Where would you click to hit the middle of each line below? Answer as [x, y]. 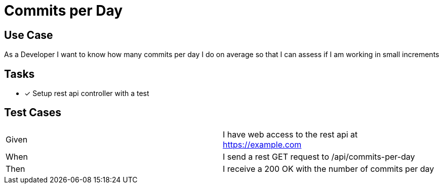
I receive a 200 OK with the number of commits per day [329, 169]
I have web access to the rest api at [290, 134]
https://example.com [262, 144]
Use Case [29, 35]
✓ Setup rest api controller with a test [87, 93]
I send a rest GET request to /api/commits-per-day [319, 156]
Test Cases [33, 113]
